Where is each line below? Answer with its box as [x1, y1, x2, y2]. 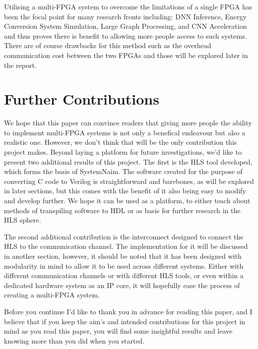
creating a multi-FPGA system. [4, 290, 100, 300]
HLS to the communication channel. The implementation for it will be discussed [4, 241, 248, 251]
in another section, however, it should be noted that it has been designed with [4, 251, 242, 261]
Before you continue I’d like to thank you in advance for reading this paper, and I [4, 306, 253, 316]
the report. [4, 59, 37, 70]
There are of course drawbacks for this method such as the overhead [4, 40, 211, 51]
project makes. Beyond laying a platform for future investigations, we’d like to [4, 147, 242, 157]
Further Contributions [4, 89, 159, 109]
